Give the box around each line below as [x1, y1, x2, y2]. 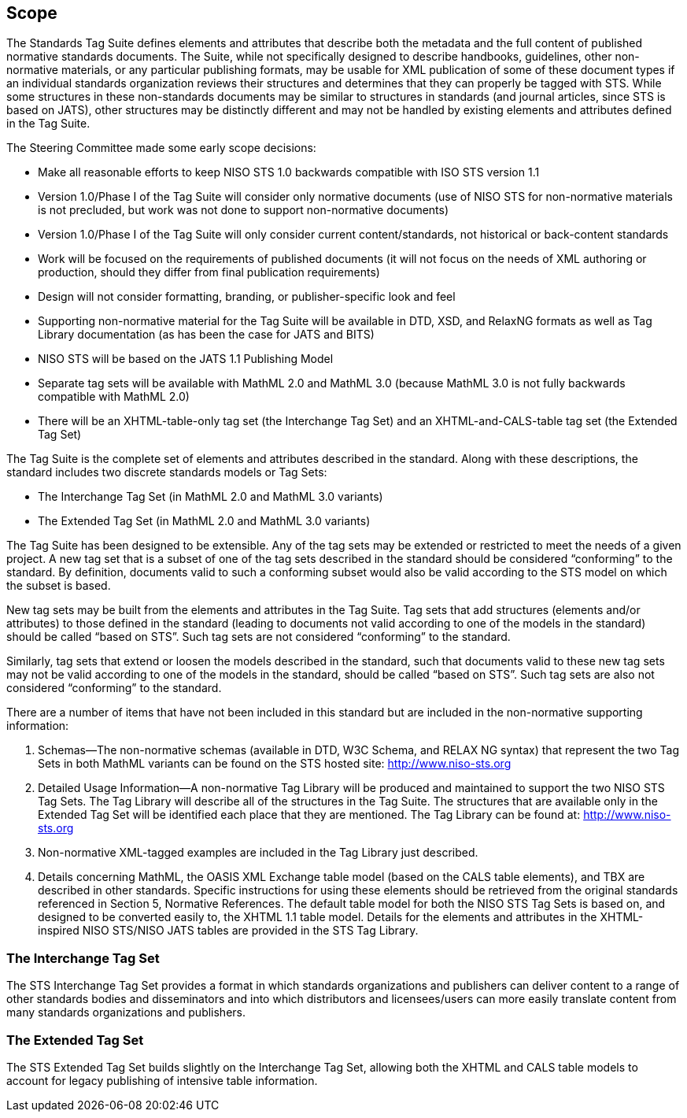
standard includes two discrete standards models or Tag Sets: [6, 465, 327, 479]
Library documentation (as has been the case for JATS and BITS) [38, 328, 375, 342]
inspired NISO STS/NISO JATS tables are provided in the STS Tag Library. [38, 924, 419, 938]
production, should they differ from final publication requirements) [38, 265, 380, 279]
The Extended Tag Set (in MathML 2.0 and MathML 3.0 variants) [38, 514, 371, 528]
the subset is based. [6, 579, 111, 593]
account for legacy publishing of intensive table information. [6, 1073, 318, 1087]
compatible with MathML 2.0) [38, 390, 190, 404]
